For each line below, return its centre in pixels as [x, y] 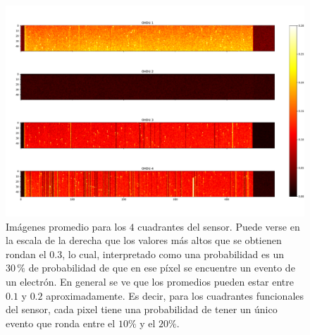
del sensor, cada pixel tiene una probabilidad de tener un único [142, 309]
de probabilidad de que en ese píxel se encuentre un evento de [162, 268]
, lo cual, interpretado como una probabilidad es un [173, 254]
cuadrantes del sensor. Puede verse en [219, 226]
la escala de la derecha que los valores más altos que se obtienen [144, 240]
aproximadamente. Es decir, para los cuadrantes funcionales [175, 295]
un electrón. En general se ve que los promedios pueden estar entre [150, 281]
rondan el [26, 254]
